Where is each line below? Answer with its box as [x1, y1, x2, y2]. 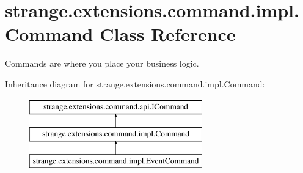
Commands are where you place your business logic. [5, 57, 199, 70]
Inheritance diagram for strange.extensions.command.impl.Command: [5, 77, 265, 90]
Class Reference [100, 21, 236, 46]
